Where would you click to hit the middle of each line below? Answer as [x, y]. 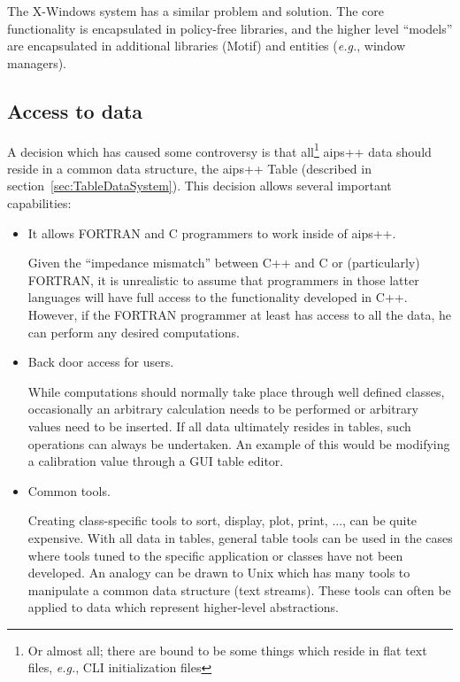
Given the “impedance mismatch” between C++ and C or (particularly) [224, 263]
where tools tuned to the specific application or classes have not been [215, 555]
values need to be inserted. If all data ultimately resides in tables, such [219, 426]
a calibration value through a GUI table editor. [156, 461]
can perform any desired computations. [134, 332]
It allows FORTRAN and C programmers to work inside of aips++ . [212, 232]
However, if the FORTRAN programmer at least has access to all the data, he [239, 314]
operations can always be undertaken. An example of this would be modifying [239, 443]
